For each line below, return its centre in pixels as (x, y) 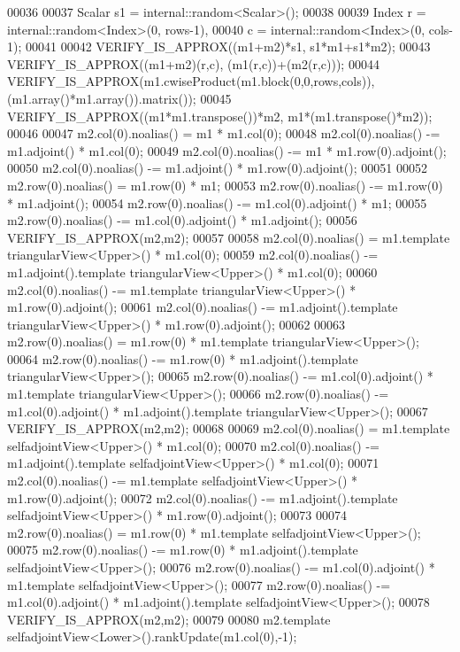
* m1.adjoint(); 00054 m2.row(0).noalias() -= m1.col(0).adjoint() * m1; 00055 (217, 202)
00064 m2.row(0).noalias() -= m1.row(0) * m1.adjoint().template (183, 358)
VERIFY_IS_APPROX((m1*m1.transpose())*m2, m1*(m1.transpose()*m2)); (220, 116)
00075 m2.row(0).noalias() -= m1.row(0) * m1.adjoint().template (183, 550)
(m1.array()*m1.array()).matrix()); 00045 (119, 98)
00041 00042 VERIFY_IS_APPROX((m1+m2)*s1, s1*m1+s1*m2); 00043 (228, 47)
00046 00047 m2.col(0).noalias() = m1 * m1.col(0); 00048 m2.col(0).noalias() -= (224, 133)
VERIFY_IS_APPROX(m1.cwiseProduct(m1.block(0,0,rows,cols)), (191, 81)
